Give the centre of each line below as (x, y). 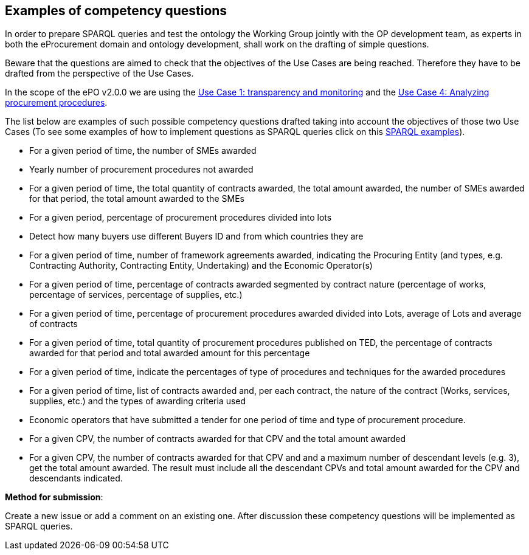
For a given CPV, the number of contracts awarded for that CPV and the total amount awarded (218, 439)
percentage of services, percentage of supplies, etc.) (136, 295)
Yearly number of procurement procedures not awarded (141, 170)
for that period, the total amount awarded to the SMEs (137, 199)
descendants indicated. (76, 478)
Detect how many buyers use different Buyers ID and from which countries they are (196, 236)
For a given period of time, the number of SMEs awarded (143, 151)
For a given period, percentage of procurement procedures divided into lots (181, 218)
